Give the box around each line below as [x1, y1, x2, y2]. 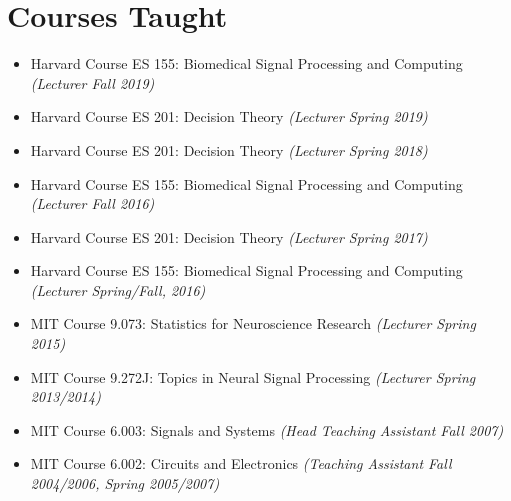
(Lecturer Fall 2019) [30, 72, 155, 93]
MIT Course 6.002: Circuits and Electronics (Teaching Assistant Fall [30, 453, 452, 474]
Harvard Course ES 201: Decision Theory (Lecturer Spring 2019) [30, 106, 428, 127]
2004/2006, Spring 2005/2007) [30, 473, 220, 494]
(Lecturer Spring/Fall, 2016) [30, 279, 206, 300]
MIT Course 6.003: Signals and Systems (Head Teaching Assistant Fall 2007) [30, 419, 504, 440]
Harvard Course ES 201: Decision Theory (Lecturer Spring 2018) [30, 139, 428, 160]
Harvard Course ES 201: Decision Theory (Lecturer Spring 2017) [30, 226, 428, 247]
